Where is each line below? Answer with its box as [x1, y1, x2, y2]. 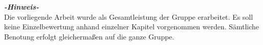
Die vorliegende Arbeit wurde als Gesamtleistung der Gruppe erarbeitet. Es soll [4, 11, 253, 22]
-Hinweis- [4, 2, 39, 12]
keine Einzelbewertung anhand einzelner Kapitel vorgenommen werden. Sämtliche [4, 21, 259, 32]
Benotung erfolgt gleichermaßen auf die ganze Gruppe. [4, 31, 174, 41]
